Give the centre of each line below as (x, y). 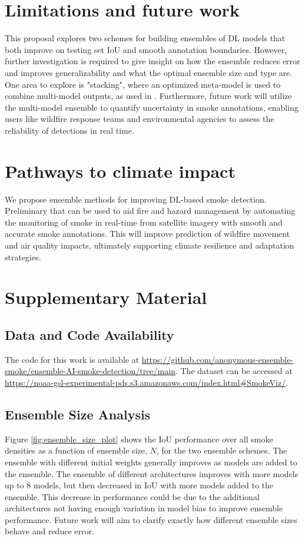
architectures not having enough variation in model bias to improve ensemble (144, 508)
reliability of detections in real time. (69, 130)
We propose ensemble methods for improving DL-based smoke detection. (136, 199)
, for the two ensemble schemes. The (222, 450)
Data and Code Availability (89, 334)
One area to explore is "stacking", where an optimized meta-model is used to (143, 84)
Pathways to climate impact (120, 171)
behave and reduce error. (49, 531)
